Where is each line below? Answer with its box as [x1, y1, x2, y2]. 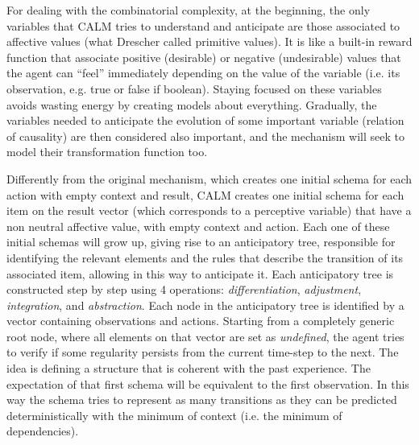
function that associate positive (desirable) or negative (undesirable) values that [6, 48, 401, 65]
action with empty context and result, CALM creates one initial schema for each [6, 186, 404, 203]
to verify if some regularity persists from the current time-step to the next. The [6, 344, 399, 361]
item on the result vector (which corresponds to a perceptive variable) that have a [6, 202, 412, 219]
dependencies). [6, 422, 79, 439]
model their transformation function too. [6, 143, 208, 160]
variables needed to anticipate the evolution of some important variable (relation [6, 112, 404, 129]
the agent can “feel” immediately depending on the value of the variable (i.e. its [6, 64, 400, 81]
